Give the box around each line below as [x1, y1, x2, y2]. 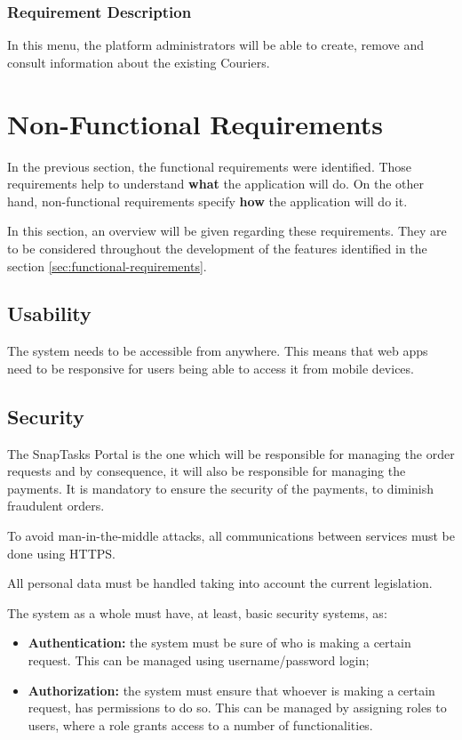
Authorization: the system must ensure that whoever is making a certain [28, 680, 435, 699]
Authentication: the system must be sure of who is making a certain [28, 633, 411, 652]
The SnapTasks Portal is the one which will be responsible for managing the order [7, 444, 455, 462]
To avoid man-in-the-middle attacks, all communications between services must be [7, 527, 455, 545]
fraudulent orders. [7, 496, 105, 515]
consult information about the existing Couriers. [7, 52, 270, 71]
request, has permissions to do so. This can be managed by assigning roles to [28, 698, 447, 717]
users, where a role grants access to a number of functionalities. [28, 715, 373, 734]
